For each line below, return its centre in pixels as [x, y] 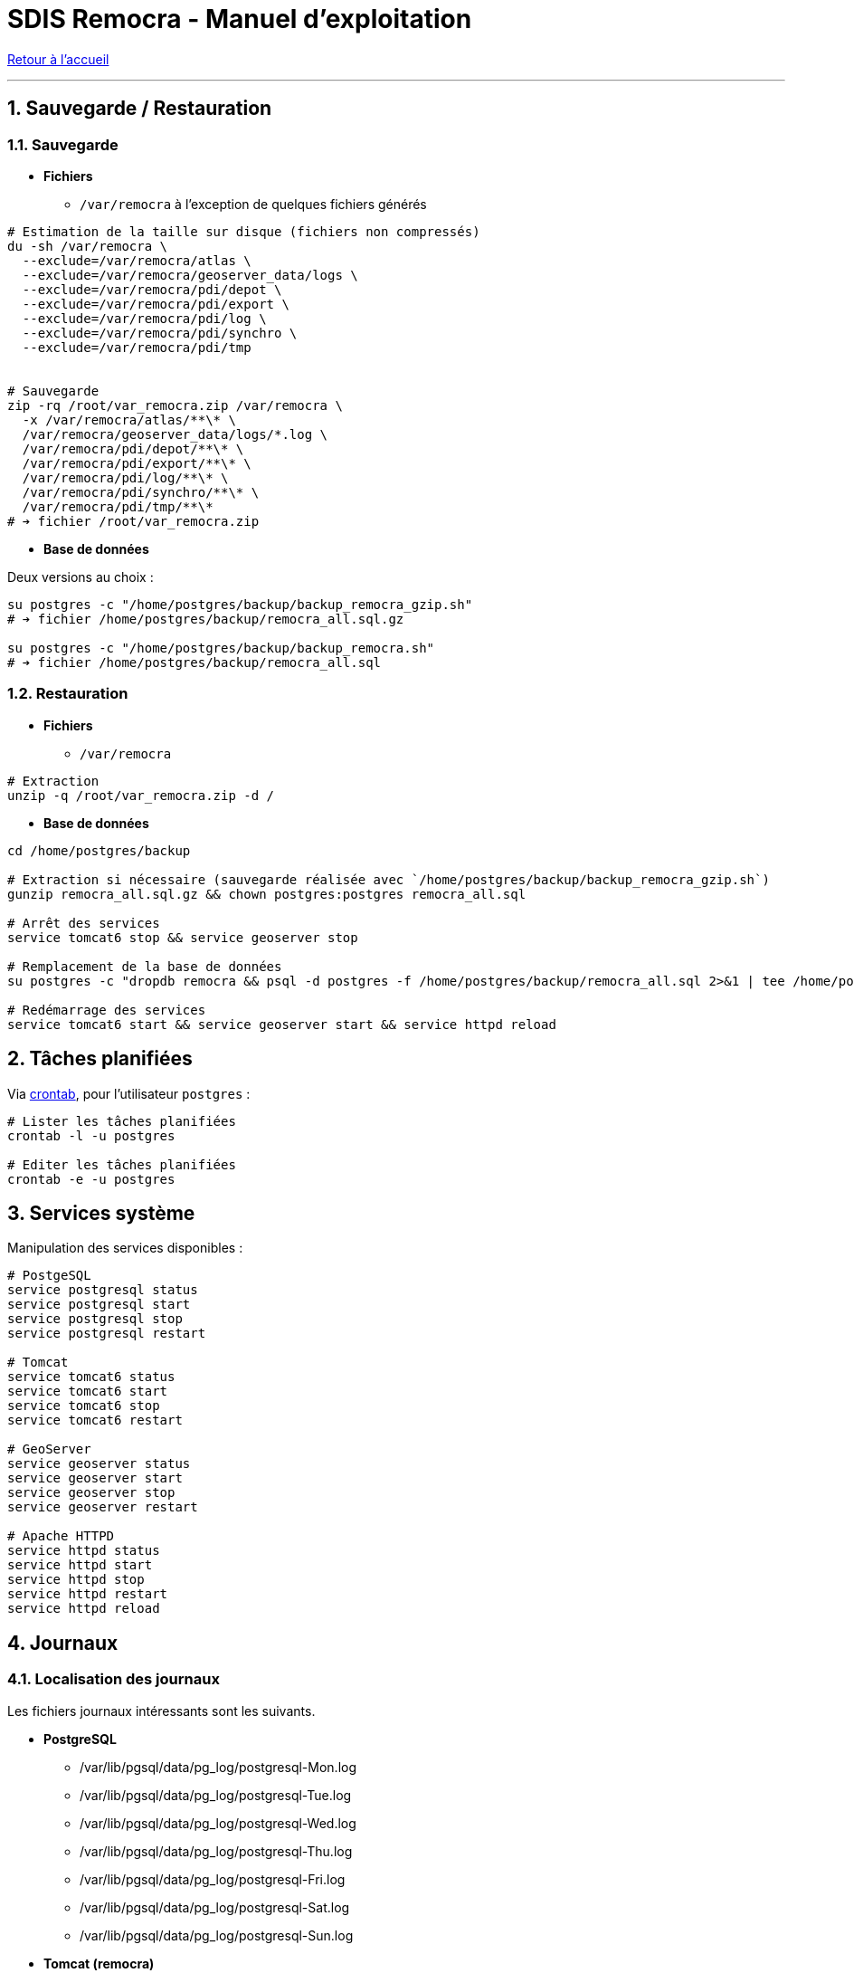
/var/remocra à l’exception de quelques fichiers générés [253, 204]
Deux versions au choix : [81, 577]
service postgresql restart [107, 1334]
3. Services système [101, 1213]
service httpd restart [88, 1594]
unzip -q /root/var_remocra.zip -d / [141, 795]
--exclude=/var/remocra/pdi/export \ [156, 304]
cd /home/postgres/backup [99, 850]
